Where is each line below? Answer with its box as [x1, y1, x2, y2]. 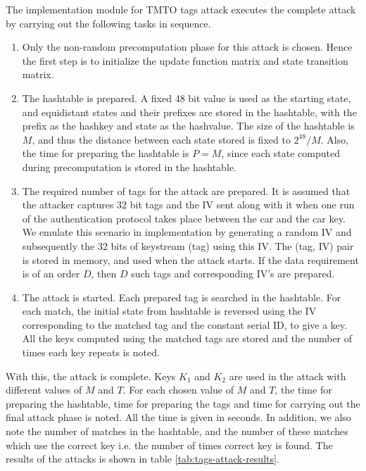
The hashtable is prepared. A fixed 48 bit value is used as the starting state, [22, 90, 351, 105]
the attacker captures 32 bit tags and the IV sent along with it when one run [22, 197, 355, 212]
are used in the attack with [229, 368, 346, 383]
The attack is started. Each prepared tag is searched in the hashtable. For [22, 289, 341, 304]
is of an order [22, 266, 80, 281]
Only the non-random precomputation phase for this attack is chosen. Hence [22, 39, 353, 54]
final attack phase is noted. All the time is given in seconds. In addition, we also [6, 410, 351, 425]
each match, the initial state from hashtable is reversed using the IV [22, 303, 317, 318]
